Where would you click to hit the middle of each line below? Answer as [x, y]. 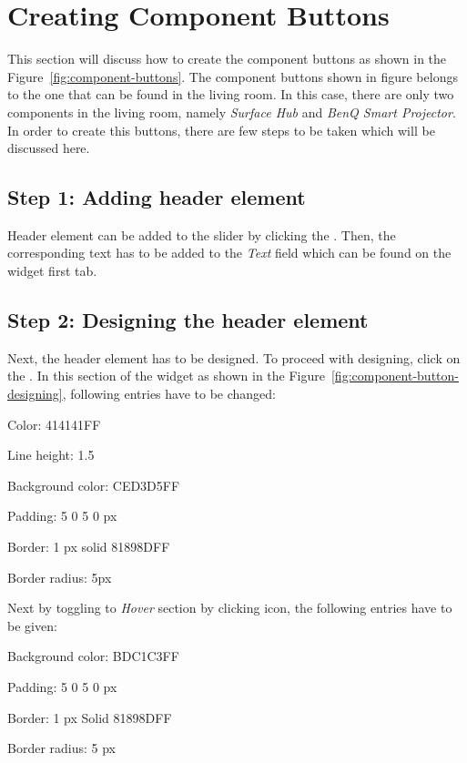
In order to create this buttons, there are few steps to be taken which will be [221, 130]
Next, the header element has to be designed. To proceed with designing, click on [234, 357]
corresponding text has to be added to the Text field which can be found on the [229, 253]
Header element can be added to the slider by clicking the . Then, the [202, 234]
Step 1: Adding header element [157, 197]
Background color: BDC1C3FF [93, 656]
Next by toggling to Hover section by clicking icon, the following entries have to [230, 608]
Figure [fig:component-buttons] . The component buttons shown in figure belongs [233, 76]
